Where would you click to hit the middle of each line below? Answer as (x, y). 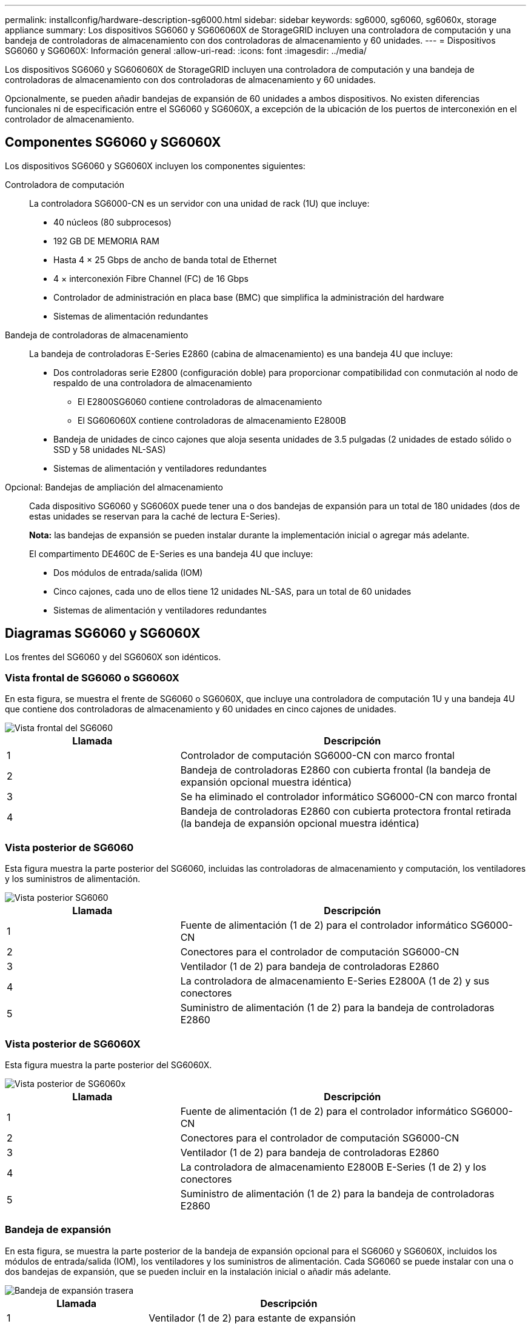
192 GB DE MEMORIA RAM (106, 241)
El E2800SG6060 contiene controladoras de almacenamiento (200, 401)
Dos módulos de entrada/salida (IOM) (128, 572)
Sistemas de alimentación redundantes (131, 316)
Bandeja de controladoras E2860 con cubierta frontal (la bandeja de (336, 770)
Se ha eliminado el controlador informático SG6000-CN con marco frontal (349, 797)
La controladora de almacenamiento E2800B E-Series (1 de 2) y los (333, 1167)
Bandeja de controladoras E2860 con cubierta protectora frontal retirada (346, 811)
